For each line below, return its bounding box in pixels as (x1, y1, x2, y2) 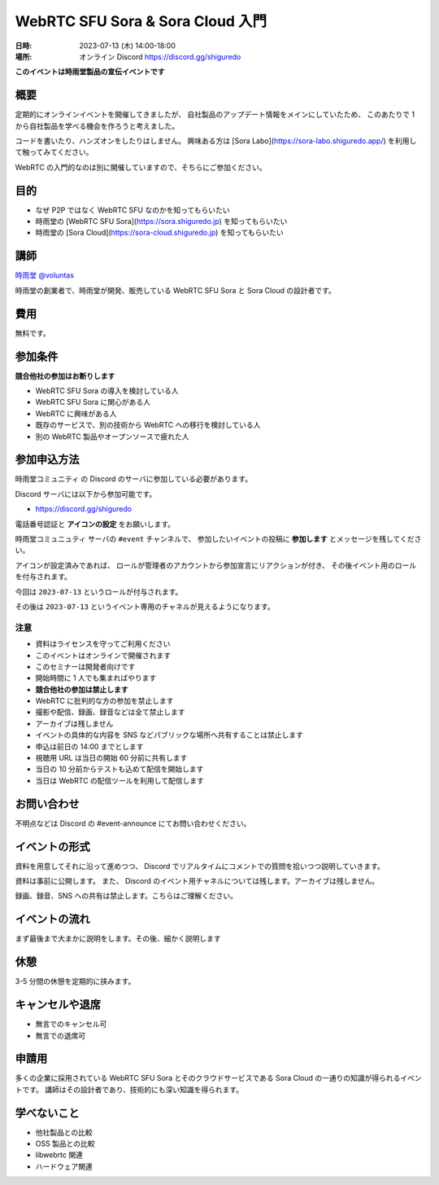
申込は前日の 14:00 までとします (35, 741, 144, 751)
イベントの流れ (15, 912, 90, 926)
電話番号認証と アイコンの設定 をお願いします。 (15, 519, 175, 529)
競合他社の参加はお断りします (15, 371, 115, 380)
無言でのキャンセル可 (35, 1019, 107, 1029)
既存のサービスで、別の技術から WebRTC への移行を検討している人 (35, 420, 261, 430)
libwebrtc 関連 (35, 1150, 83, 1160)
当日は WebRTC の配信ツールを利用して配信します (35, 775, 205, 785)
